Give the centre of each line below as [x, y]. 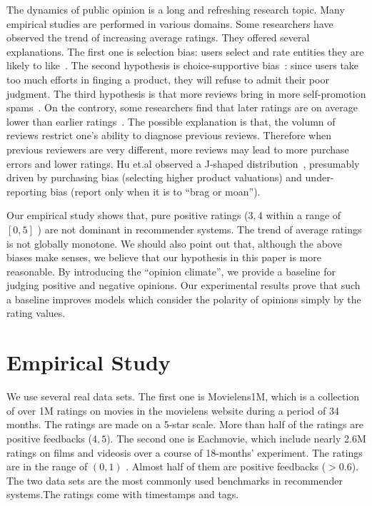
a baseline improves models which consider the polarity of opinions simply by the [184, 299]
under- [320, 177]
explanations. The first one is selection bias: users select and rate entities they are [185, 51]
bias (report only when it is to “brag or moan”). [155, 191]
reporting [27, 191]
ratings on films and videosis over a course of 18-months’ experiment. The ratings [185, 452]
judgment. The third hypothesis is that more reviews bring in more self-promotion [186, 93]
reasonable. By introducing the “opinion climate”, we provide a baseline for [171, 271]
